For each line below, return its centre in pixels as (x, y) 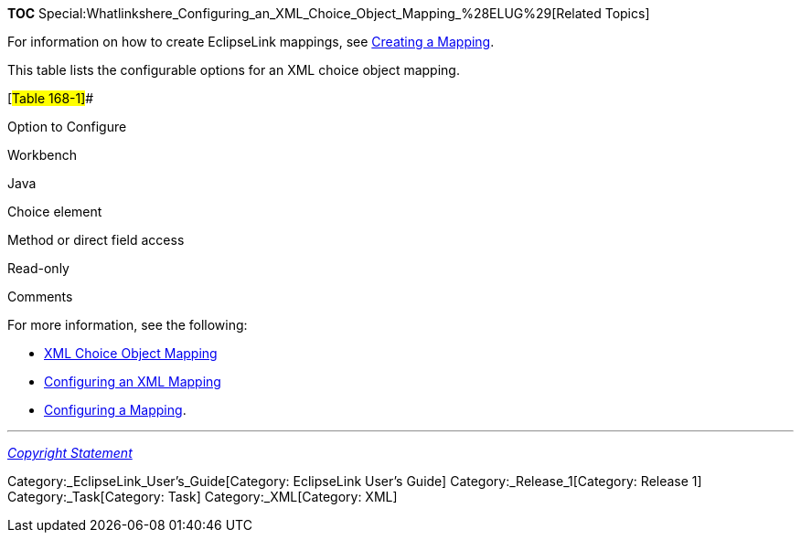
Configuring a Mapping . (115, 410)
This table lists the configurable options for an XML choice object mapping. (234, 70)
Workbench (42, 155)
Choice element (55, 212)
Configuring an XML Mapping (133, 381)
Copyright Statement (70, 453)
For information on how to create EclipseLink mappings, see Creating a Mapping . (251, 42)
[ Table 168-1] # (51, 98)
